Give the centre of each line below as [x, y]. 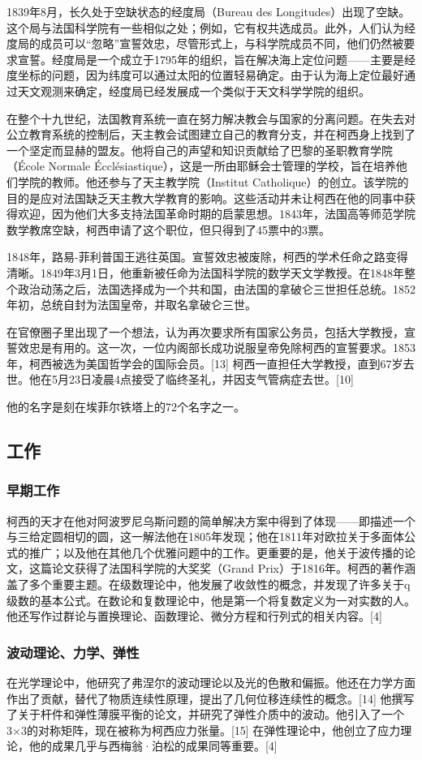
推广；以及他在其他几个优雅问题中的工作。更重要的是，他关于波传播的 [216, 552]
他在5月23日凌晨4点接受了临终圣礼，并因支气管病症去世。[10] [191, 379]
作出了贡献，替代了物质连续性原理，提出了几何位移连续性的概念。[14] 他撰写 [211, 698]
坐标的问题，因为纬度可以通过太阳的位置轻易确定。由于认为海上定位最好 [211, 75]
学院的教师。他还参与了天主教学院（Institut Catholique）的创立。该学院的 [213, 181]
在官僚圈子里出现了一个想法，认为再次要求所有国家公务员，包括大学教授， [205, 331]
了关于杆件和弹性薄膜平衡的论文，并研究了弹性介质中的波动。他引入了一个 [205, 714]
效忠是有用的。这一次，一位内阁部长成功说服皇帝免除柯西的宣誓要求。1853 [216, 348]
